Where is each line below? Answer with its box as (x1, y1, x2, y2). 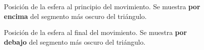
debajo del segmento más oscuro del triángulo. (4, 36, 146, 47)
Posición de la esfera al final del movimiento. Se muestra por (4, 27, 187, 37)
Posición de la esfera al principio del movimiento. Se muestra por (4, 1, 201, 11)
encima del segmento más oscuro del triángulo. (4, 11, 147, 21)
